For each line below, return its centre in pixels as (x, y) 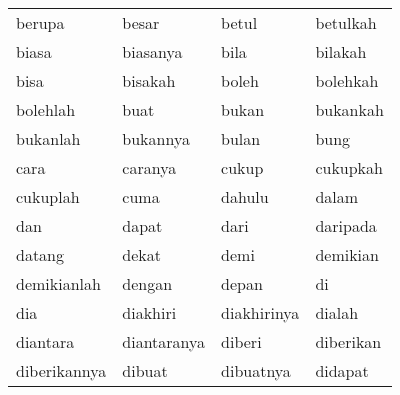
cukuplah (48, 196)
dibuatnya (256, 370)
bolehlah (46, 109)
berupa (40, 22)
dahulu (245, 196)
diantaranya (164, 341)
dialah (337, 312)
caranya (149, 167)
